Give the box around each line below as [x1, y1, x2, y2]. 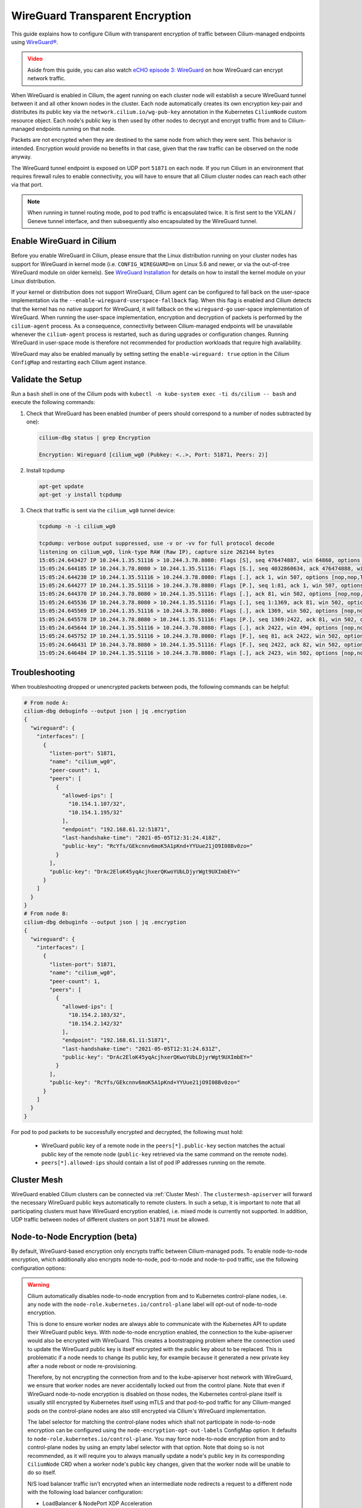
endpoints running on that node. [36, 125, 116, 133]
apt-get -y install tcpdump [39, 492, 122, 498]
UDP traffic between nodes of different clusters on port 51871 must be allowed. [11, 1216, 210, 1223]
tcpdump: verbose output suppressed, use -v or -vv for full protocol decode [39, 540, 275, 547]
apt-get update [39, 483, 84, 490]
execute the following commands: [11, 399, 95, 406]
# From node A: [24, 699, 69, 706]
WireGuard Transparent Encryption [11, 9, 191, 22]
